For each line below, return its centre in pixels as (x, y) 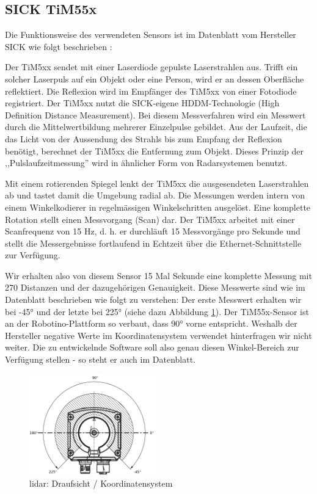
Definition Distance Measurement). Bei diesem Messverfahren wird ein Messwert (155, 114)
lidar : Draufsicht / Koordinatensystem (101, 483)
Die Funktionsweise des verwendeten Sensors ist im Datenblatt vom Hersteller (151, 35)
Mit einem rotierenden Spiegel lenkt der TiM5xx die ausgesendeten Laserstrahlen (157, 183)
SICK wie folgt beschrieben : (59, 46)
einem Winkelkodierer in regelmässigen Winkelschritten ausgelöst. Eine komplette (158, 207)
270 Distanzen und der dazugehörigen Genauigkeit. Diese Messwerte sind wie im (155, 287)
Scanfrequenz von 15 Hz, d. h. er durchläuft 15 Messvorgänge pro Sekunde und (153, 231)
